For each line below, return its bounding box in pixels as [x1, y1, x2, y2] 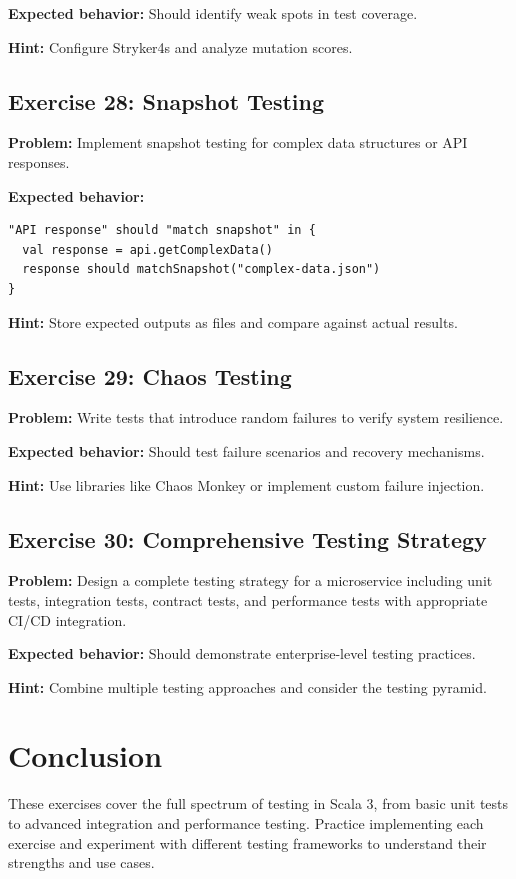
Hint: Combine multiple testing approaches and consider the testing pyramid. [8, 676, 487, 697]
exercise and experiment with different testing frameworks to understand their [8, 832, 487, 853]
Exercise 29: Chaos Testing [8, 360, 292, 391]
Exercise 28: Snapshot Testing [8, 85, 325, 116]
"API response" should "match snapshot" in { [8, 223, 316, 238]
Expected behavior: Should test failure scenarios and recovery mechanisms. [8, 440, 485, 461]
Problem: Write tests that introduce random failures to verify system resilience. [8, 407, 504, 428]
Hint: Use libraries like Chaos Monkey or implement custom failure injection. [8, 474, 485, 495]
